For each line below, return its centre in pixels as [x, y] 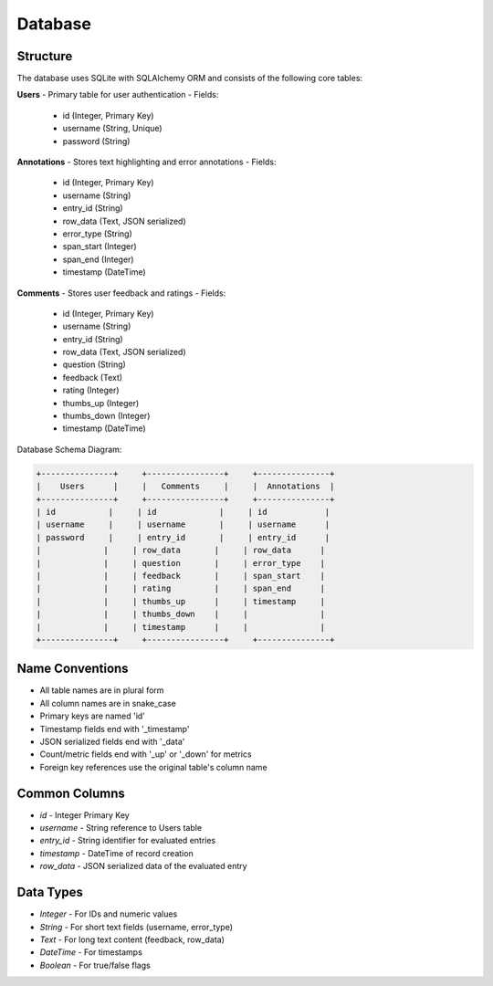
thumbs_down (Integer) [106, 416]
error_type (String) [97, 234]
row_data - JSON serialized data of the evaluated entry [143, 866]
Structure [45, 56]
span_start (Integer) [100, 246]
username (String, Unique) [113, 129]
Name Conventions [73, 669]
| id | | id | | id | [183, 512]
